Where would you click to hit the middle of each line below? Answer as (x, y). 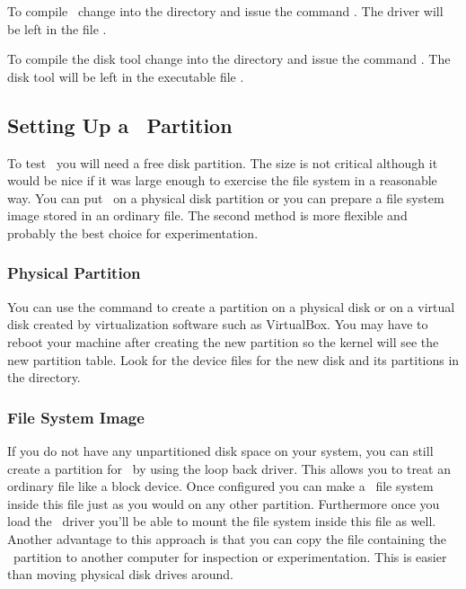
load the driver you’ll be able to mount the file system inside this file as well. (222, 521)
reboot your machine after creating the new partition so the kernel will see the (223, 341)
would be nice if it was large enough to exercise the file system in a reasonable (222, 180)
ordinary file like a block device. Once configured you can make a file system (220, 486)
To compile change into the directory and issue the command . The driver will (225, 11)
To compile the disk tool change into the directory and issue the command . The (229, 59)
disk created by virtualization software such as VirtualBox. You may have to (218, 324)
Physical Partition (74, 273)
